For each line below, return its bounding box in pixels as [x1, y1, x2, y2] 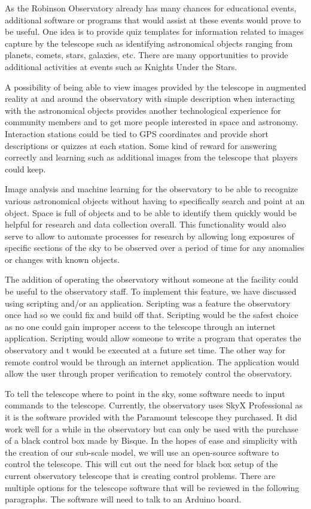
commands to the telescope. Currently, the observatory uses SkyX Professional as [5, 399, 303, 411]
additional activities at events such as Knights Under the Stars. [5, 60, 237, 72]
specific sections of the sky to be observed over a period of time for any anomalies [5, 241, 304, 254]
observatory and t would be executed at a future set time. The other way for [5, 344, 286, 356]
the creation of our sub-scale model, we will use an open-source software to [5, 446, 279, 458]
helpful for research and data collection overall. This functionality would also [5, 218, 286, 231]
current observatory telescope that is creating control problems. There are [5, 469, 276, 481]
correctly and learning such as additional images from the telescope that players [5, 151, 298, 163]
